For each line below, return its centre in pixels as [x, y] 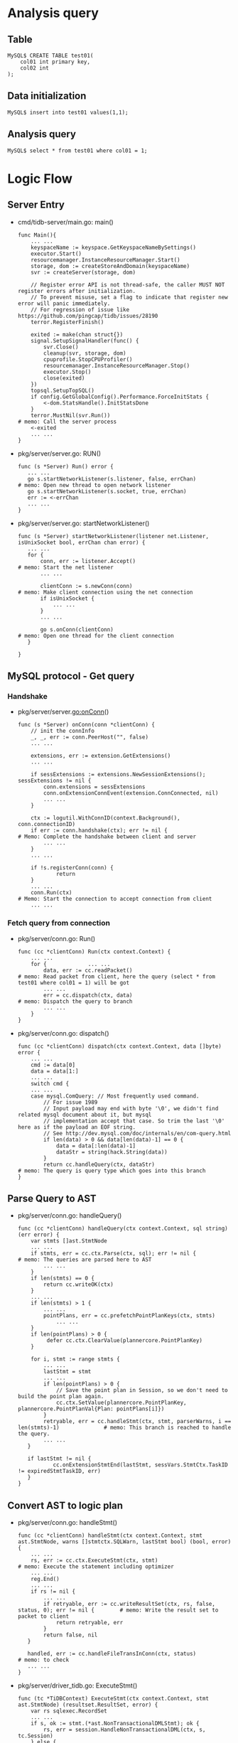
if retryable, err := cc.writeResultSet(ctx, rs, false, [129, 1604]
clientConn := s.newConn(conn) [86, 586]
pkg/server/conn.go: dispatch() [63, 1033]
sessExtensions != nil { [54, 781]
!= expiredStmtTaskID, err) [59, 1471]
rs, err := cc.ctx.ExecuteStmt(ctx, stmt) [94, 1561]
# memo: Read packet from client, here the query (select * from [116, 976]
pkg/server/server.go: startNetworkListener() [83, 523]
